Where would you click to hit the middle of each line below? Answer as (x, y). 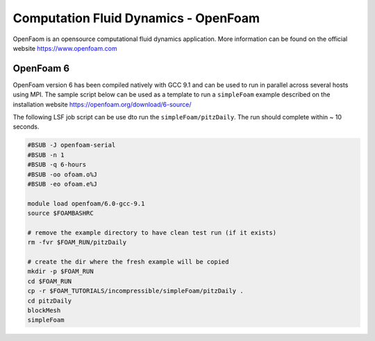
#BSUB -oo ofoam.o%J (62, 174)
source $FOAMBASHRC (60, 213)
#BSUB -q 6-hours (57, 165)
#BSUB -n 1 (46, 155)
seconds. (26, 127)
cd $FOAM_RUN (50, 281)
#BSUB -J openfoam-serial (72, 145)
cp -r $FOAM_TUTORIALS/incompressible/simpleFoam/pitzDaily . (135, 291)
